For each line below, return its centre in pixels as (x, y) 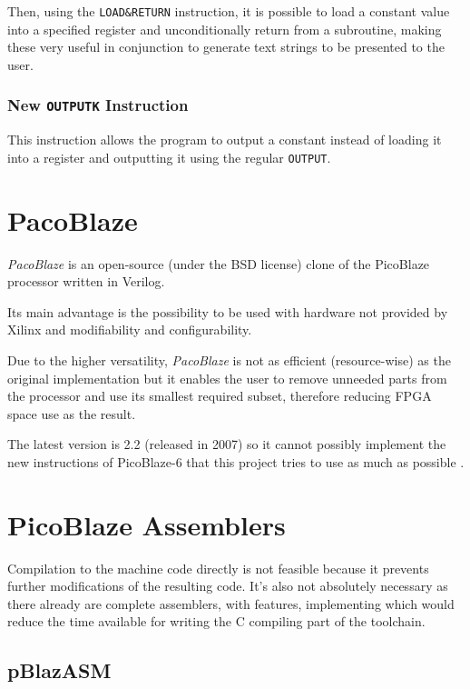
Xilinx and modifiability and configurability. (130, 330)
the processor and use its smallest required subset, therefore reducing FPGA (220, 396)
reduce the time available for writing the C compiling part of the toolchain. (216, 621)
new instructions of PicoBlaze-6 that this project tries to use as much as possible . (236, 461)
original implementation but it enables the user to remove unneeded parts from (227, 378)
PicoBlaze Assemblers (147, 524)
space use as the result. (72, 413)
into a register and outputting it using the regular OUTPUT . (169, 157)
